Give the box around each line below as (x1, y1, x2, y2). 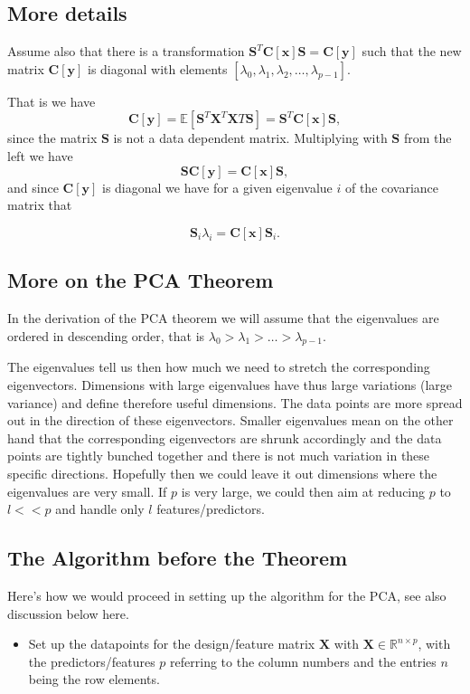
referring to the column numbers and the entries (170, 651, 437, 670)
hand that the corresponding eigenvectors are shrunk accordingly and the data (7, 428, 442, 447)
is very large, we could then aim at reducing (181, 481, 426, 500)
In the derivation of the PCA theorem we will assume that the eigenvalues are (7, 308, 439, 327)
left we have (7, 146, 73, 165)
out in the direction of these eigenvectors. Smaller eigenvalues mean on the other (7, 411, 454, 430)
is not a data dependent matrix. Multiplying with (113, 128, 388, 147)
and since (7, 177, 59, 196)
